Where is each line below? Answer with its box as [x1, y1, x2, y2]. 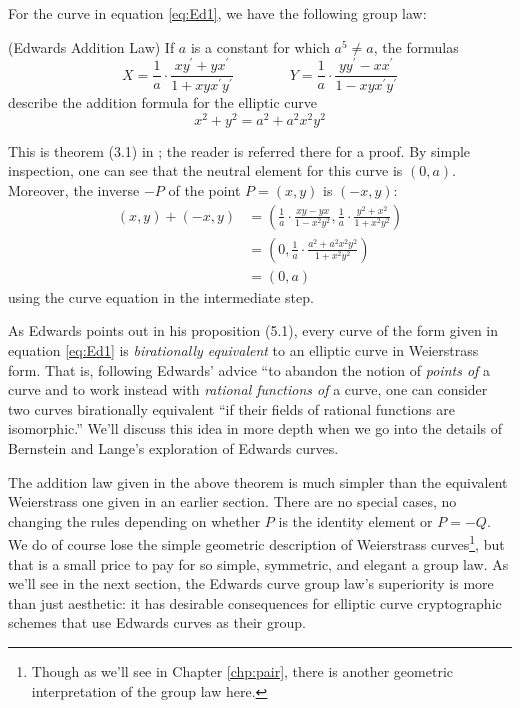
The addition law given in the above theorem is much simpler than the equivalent [8, 471, 508, 492]
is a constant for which [190, 36, 330, 57]
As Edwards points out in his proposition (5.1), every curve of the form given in [8, 320, 499, 341]
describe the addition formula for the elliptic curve [8, 92, 318, 113]
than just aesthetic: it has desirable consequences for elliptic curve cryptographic [8, 592, 502, 613]
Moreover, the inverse [8, 180, 140, 201]
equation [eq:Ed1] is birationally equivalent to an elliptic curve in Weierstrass [8, 339, 479, 360]
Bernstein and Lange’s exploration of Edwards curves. [8, 437, 339, 458]
